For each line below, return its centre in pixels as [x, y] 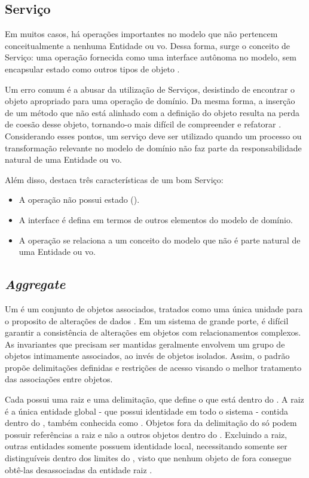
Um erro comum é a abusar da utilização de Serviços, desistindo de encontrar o [150, 89]
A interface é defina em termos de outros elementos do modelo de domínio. [156, 219]
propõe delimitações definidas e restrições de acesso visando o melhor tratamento [153, 367]
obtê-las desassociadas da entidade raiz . [79, 469]
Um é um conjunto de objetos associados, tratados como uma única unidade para [154, 308]
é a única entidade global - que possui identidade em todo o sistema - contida [146, 411]
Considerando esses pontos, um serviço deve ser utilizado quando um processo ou [153, 136]
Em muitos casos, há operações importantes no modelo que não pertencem [141, 34]
